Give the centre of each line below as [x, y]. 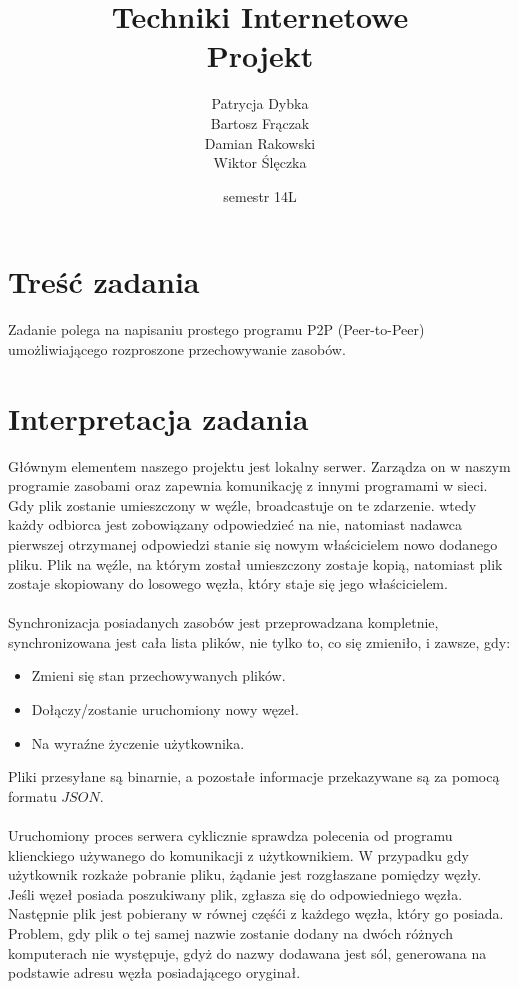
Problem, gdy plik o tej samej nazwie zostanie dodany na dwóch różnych [230, 933]
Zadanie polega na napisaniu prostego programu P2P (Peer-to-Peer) [216, 329]
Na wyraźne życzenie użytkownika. [138, 742]
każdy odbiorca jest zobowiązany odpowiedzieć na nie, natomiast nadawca [235, 524]
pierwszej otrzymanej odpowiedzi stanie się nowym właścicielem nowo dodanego [253, 543]
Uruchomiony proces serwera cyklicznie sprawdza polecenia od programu [230, 835]
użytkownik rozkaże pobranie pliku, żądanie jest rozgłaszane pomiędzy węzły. [245, 874]
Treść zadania [104, 281]
